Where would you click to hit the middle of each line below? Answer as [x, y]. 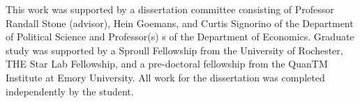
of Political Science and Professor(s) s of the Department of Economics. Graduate [180, 37]
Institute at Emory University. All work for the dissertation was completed [165, 77]
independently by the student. [70, 91]
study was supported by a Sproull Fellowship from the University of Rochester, [174, 50]
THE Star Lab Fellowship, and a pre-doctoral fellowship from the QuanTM [167, 64]
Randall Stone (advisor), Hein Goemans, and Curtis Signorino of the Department [180, 23]
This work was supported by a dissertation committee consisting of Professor [170, 9]
